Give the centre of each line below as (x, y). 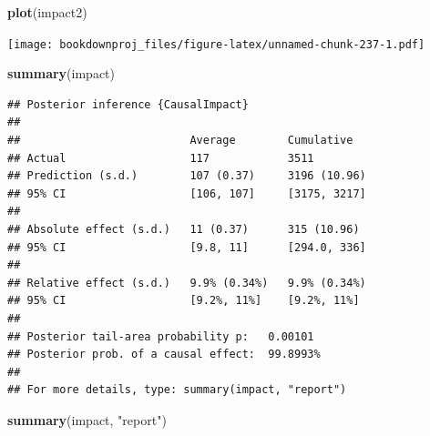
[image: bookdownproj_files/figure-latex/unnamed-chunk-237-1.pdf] (216, 44)
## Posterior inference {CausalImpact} (128, 104)
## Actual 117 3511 (161, 158)
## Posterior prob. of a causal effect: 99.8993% (164, 355)
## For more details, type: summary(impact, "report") (177, 390)
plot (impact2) (47, 12)
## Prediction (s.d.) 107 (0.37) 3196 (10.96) (187, 176)
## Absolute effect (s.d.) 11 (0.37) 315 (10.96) (184, 229)
